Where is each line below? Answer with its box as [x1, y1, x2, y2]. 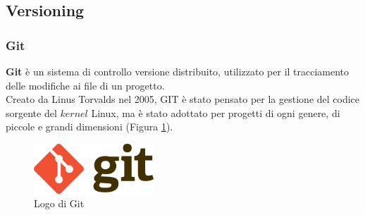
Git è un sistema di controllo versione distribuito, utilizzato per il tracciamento [6, 64, 349, 78]
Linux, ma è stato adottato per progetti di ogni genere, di [91, 105, 340, 120]
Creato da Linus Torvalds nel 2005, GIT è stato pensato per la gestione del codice [6, 92, 360, 106]
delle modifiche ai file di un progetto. [6, 78, 165, 92]
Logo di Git [34, 196, 85, 211]
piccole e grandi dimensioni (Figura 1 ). [6, 119, 173, 134]
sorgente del [6, 105, 57, 120]
